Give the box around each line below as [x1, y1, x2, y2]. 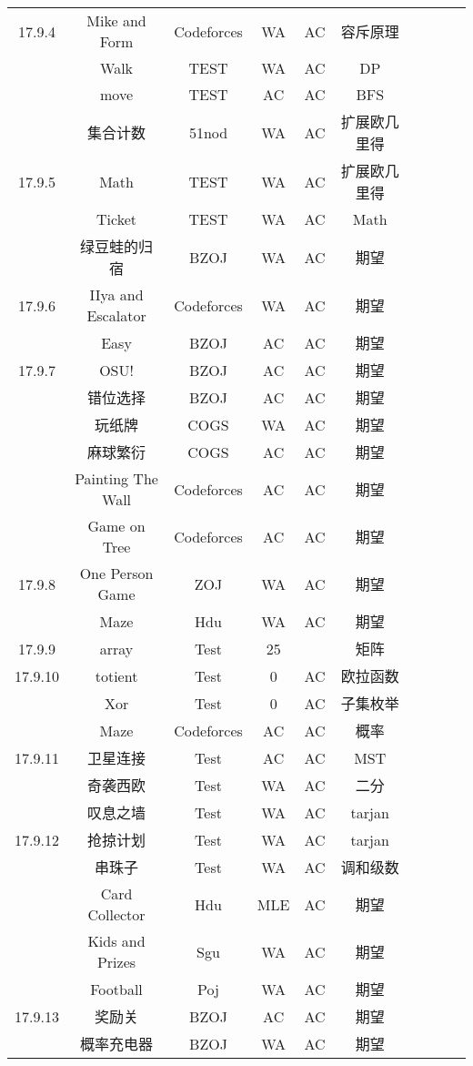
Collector [87, 904, 146, 925]
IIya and [89, 284, 144, 305]
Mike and [86, 10, 146, 31]
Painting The [75, 468, 158, 489]
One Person [79, 563, 154, 584]
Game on [87, 515, 146, 536]
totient [95, 665, 138, 686]
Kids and [87, 930, 146, 951]
